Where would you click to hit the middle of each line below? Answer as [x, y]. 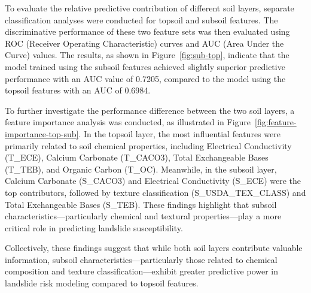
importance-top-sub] [42, 133]
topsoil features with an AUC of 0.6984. [78, 90]
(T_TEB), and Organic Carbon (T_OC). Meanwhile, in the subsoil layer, [141, 169]
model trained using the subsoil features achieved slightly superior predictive [145, 66]
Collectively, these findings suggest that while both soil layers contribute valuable [154, 248]
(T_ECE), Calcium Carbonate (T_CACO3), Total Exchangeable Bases [137, 157]
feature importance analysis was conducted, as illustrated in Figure [128, 122]
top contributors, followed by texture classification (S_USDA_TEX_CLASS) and [155, 192]
